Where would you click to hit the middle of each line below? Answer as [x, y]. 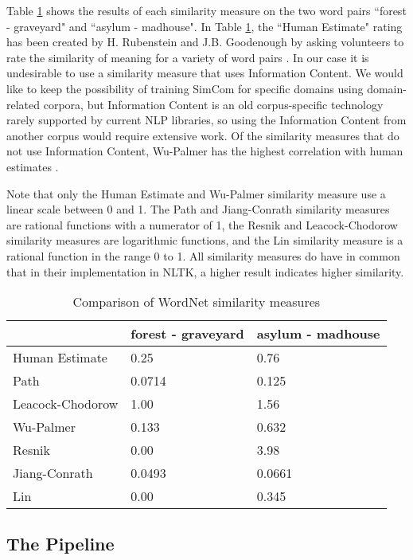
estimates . [33, 166]
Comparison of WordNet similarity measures [197, 302]
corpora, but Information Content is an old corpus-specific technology [213, 104]
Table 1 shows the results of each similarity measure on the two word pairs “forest [206, 10]
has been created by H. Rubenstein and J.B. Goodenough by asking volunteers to [205, 42]
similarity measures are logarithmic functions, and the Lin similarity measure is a [205, 240]
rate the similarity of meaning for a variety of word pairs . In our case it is [188, 57]
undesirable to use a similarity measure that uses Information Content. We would [205, 73]
